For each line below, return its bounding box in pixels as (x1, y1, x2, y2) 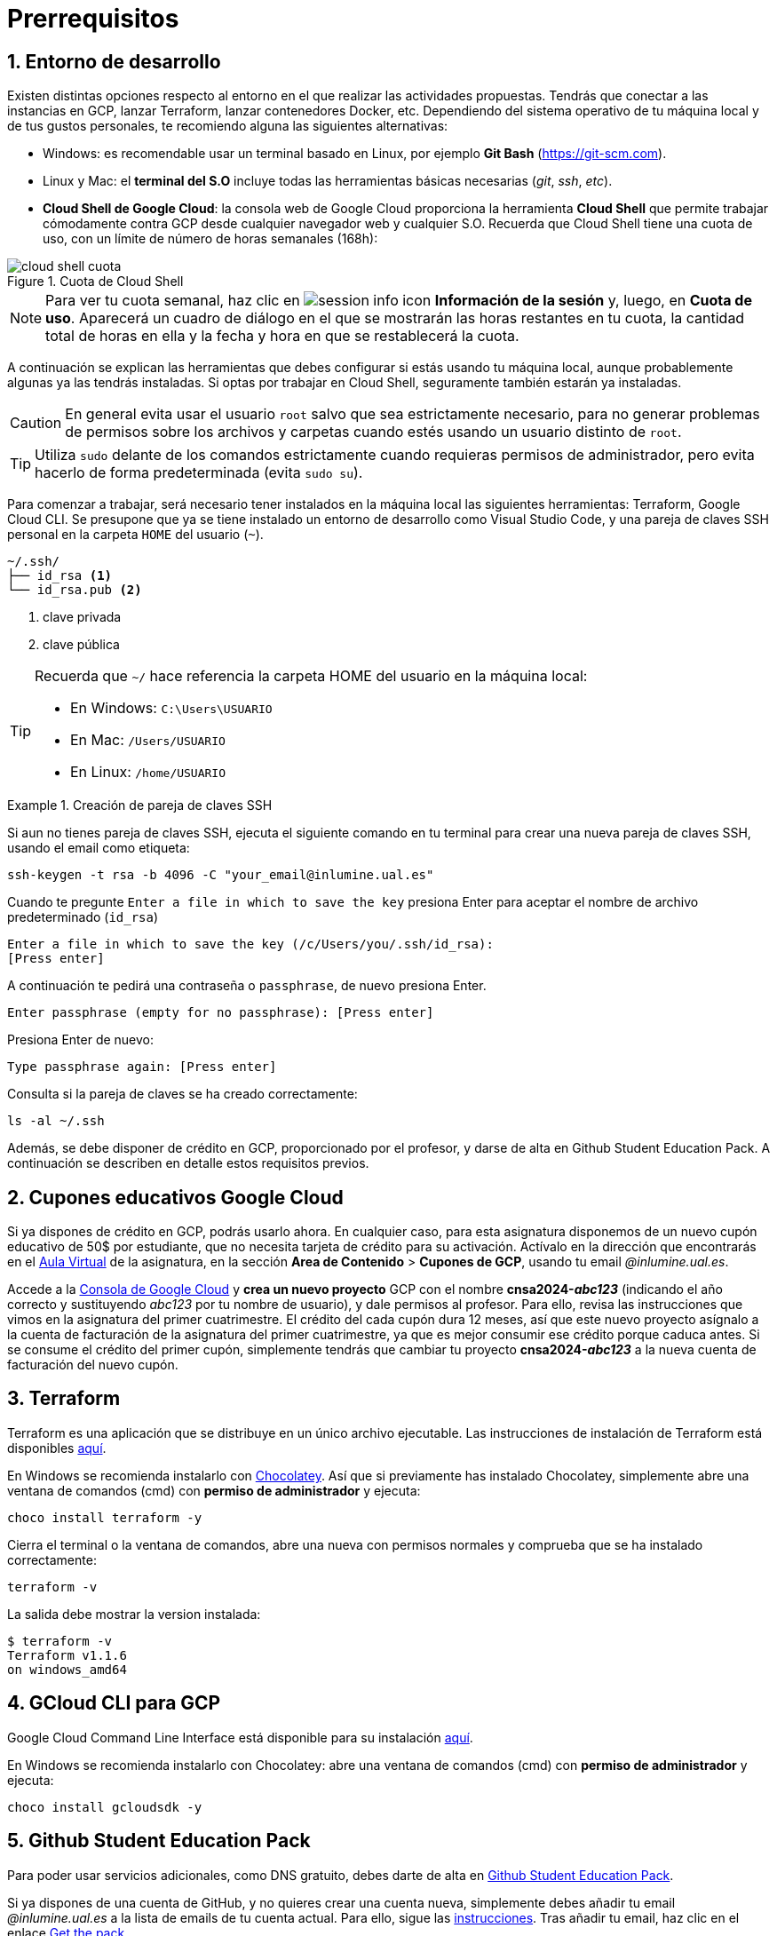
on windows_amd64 (7, 1662, 127, 1677)
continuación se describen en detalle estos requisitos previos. (7, 1155, 369, 1171)
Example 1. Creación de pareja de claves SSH (7, 797, 273, 813)
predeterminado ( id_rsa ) (7, 909, 159, 925)
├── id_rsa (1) (7, 568, 113, 583)
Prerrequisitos (7, 4, 179, 34)
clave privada (43, 609, 122, 625)
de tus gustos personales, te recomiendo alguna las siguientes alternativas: (7, 118, 448, 134)
